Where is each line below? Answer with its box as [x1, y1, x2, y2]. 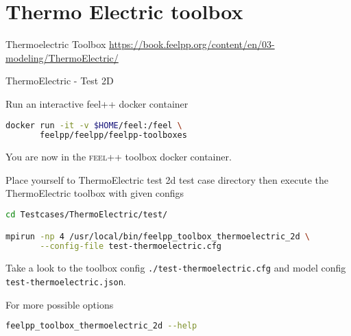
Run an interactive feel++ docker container [5, 96, 189, 110]
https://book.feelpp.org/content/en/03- [108, 37, 275, 51]
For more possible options [5, 297, 114, 311]
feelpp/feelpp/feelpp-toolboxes [40, 130, 187, 141]
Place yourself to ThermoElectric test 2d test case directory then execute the [5, 172, 328, 187]
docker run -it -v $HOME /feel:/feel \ [5, 120, 182, 130]
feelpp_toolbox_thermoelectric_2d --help [5, 321, 197, 331]
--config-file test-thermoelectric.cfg [40, 241, 222, 252]
